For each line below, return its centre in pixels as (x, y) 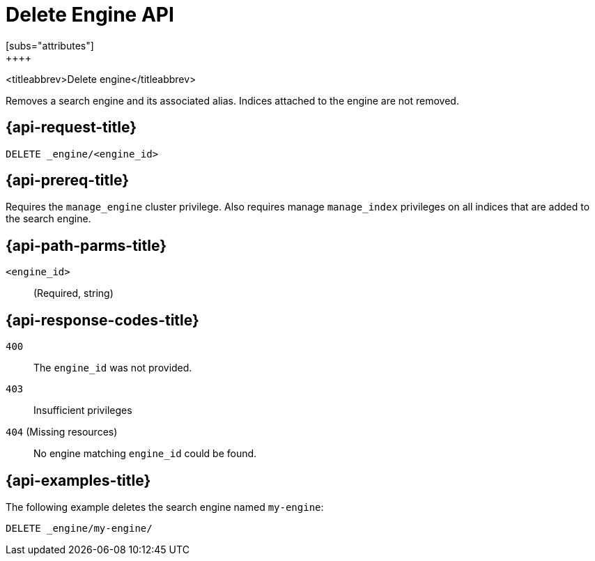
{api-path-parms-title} (86, 245)
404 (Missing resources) (62, 432)
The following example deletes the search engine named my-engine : (165, 507)
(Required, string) (74, 293)
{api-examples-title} (78, 480)
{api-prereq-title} (68, 180)
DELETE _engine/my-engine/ (79, 528)
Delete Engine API (90, 15)
